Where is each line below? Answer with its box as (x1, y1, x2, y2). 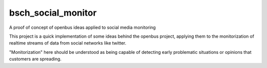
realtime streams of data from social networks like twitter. (9, 40, 127, 46)
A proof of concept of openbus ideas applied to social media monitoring (9, 24, 156, 30)
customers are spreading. (9, 56, 62, 62)
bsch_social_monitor (9, 7, 97, 18)
